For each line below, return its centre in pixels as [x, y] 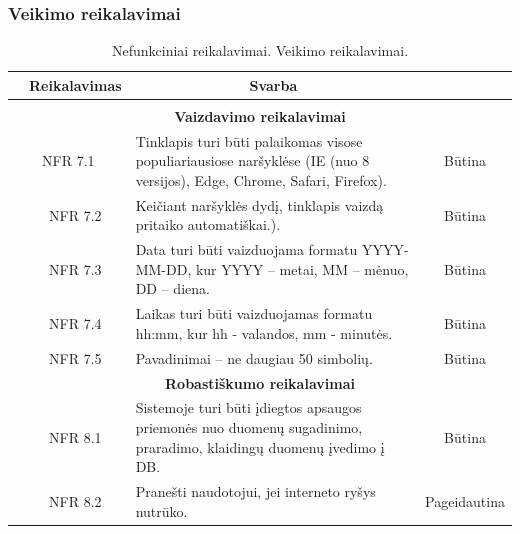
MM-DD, [163, 268]
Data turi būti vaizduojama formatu [246, 249]
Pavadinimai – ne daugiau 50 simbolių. [254, 357]
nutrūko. [161, 510]
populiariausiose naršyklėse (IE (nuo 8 [252, 160]
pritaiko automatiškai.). [208, 224]
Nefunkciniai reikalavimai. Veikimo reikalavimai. [260, 50]
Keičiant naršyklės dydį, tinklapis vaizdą [259, 204]
